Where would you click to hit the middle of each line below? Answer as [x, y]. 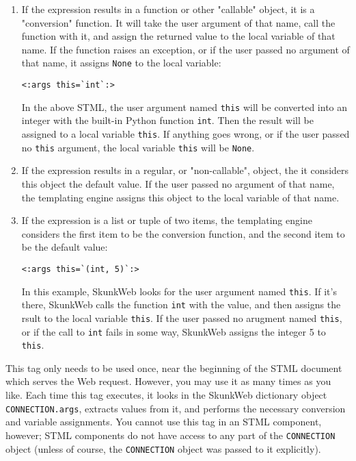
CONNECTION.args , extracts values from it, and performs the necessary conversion [176, 408]
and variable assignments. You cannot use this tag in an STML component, [164, 422]
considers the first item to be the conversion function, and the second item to [183, 233]
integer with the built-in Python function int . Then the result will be [167, 120]
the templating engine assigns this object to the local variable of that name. [180, 197]
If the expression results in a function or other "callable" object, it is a [168, 9]
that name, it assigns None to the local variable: [121, 63]
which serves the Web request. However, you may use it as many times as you [168, 381]
